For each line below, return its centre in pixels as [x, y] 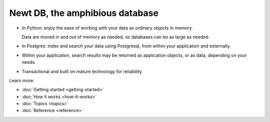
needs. [29, 62]
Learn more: [22, 80]
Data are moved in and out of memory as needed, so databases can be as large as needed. [116, 37]
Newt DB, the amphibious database [84, 13]
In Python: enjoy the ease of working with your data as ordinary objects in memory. [107, 28]
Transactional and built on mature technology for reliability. [82, 71]
